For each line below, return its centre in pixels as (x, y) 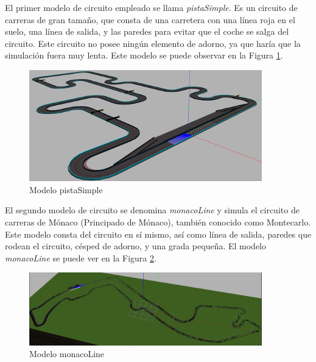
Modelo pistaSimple (66, 189)
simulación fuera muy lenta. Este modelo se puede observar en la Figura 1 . (144, 55)
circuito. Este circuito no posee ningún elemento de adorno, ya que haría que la (153, 43)
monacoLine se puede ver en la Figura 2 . (81, 257)
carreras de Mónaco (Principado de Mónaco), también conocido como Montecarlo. (158, 222)
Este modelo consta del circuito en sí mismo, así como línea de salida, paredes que (158, 234)
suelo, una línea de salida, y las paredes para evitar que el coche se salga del (147, 31)
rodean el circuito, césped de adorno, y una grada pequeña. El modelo (136, 246)
